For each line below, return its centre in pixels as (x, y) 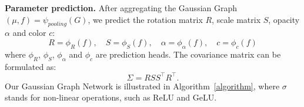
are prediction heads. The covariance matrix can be (188, 54)
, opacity (284, 19)
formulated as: (31, 66)
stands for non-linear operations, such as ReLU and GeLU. (111, 97)
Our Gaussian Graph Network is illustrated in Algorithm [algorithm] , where (142, 86)
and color (29, 33)
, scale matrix (236, 19)
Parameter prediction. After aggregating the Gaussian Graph (121, 8)
